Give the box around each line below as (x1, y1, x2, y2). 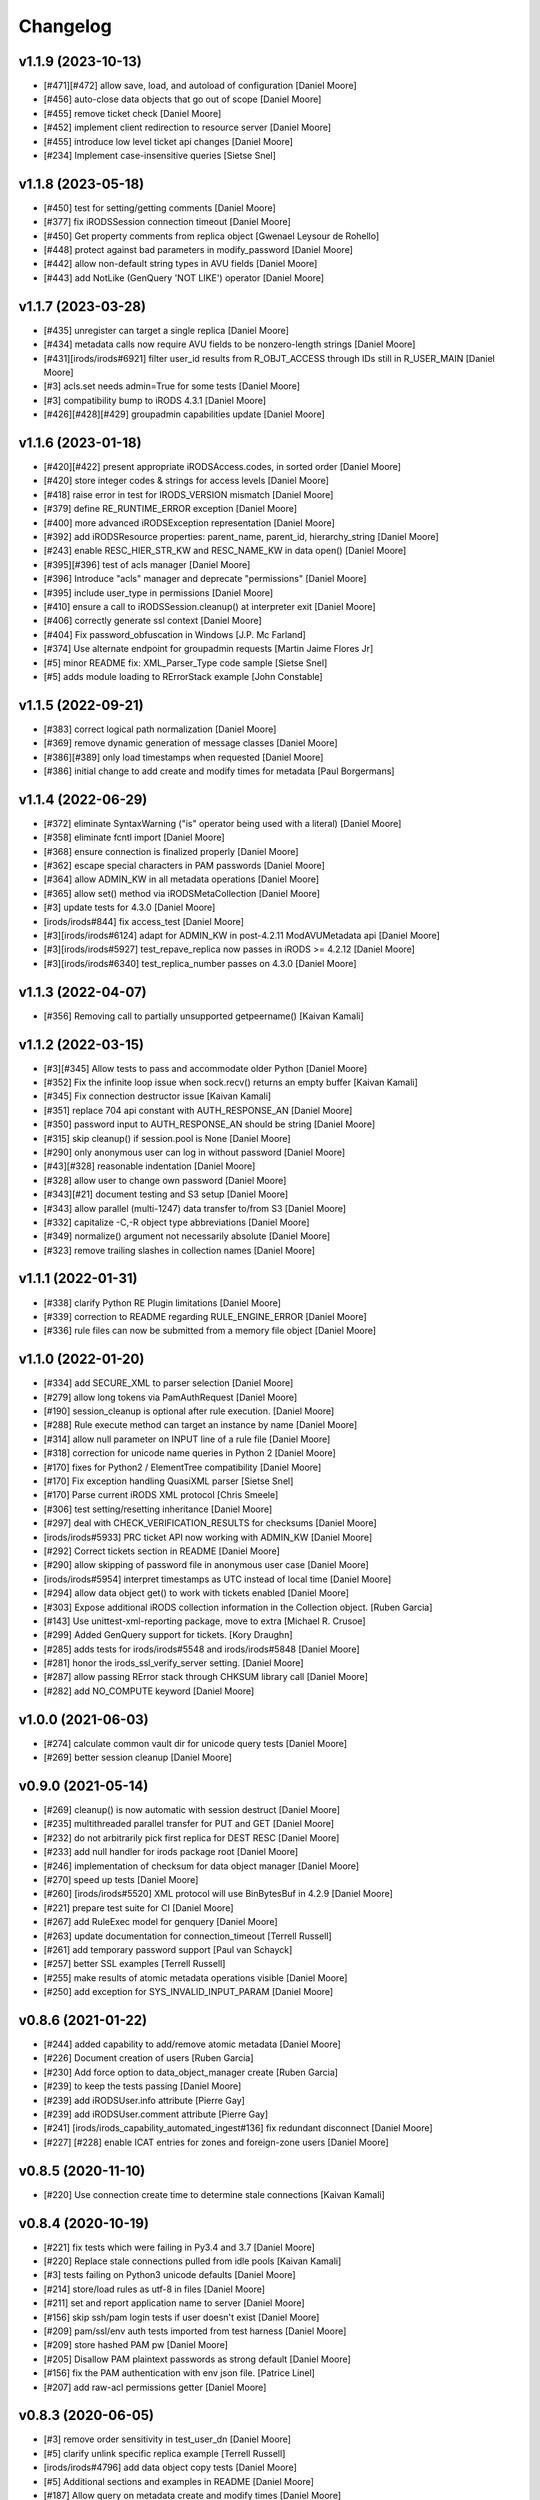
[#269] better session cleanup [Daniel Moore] (43, 1751, 232, 1764)
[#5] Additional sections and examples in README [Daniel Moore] (43, 2475, 315, 2487)
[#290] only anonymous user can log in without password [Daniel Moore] (43, 1146, 346, 1158)
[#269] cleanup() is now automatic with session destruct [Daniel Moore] (43, 1804, 340, 1816)
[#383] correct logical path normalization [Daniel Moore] (43, 723, 277, 735)
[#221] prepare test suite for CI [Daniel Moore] (43, 1901, 234, 1914)
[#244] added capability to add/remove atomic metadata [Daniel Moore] (43, 2038, 342, 2050)
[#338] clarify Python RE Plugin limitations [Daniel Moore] (43, 1296, 282, 1309)
